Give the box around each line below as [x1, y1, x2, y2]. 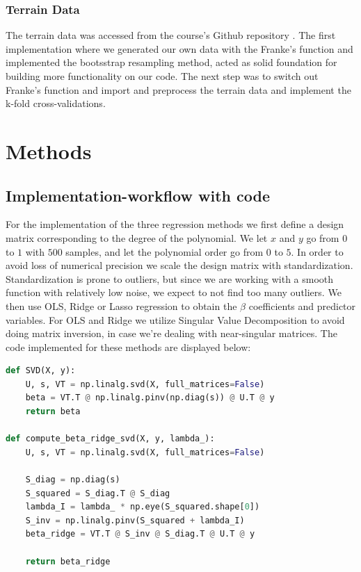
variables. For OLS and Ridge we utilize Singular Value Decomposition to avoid [6, 312, 345, 327]
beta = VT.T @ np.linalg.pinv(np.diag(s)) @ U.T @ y [25, 393, 275, 403]
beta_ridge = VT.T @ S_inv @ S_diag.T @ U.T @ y [25, 529, 255, 539]
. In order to [291, 244, 344, 259]
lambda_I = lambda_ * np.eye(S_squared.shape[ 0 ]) [25, 502, 260, 512]
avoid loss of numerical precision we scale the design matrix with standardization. [6, 258, 353, 272]
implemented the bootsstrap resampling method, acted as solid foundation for [6, 55, 337, 70]
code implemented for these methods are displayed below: [6, 339, 251, 354]
